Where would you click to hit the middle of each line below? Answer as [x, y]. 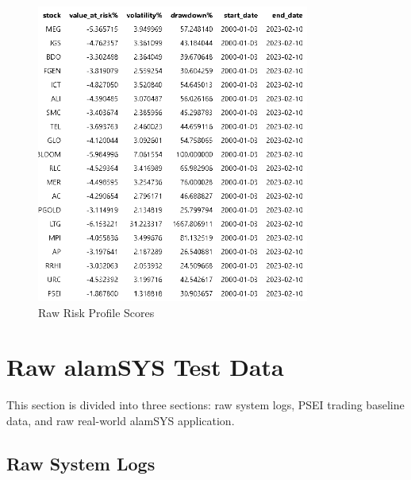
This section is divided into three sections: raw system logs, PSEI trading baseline [205, 405]
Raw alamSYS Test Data [145, 367]
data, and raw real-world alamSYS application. [121, 420]
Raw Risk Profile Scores [96, 312]
